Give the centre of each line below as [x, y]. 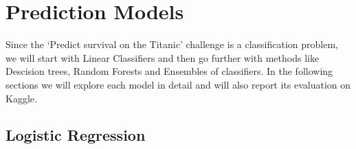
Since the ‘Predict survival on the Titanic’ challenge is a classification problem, [172, 44]
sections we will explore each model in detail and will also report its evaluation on [178, 84]
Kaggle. [21, 98]
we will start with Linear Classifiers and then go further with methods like [163, 57]
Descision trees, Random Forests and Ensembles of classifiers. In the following [169, 71]
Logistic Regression [76, 135]
